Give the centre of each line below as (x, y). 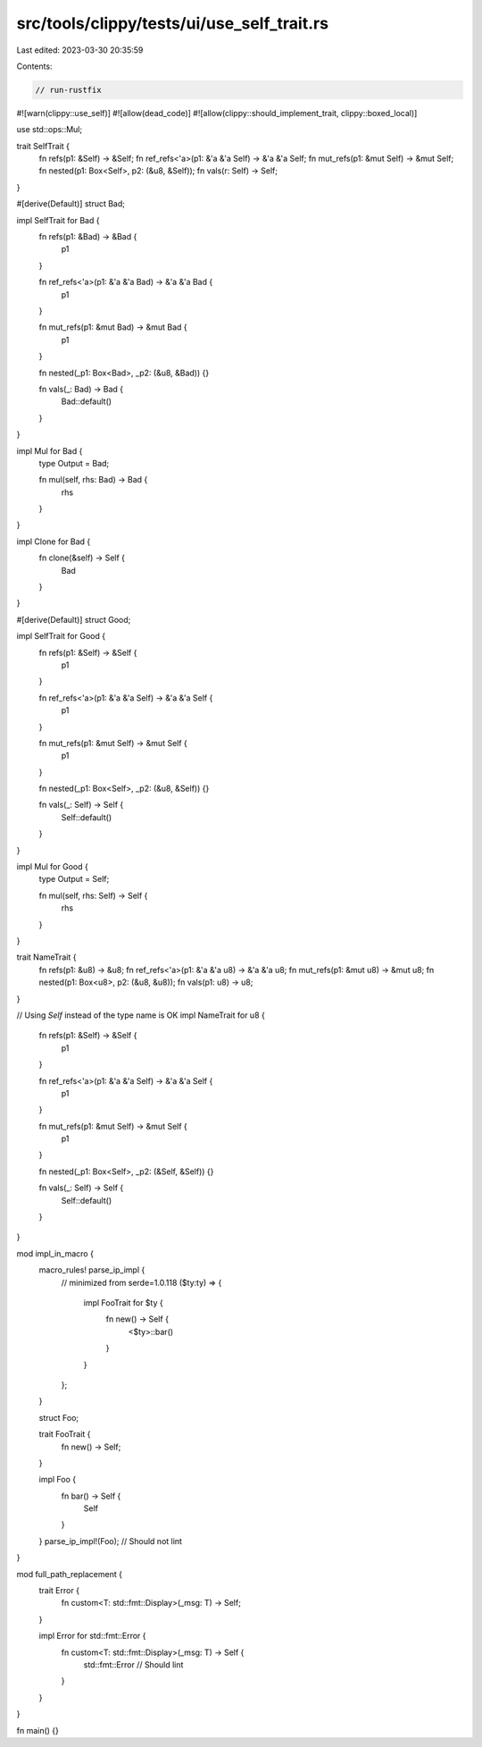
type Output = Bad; (74, 463)
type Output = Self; (74, 879)
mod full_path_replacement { (69, 1574)
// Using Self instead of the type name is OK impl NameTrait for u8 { (141, 1015)
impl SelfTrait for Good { (61, 636)
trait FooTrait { (65, 1434)
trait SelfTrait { (43, 146)
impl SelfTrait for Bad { (58, 220)
